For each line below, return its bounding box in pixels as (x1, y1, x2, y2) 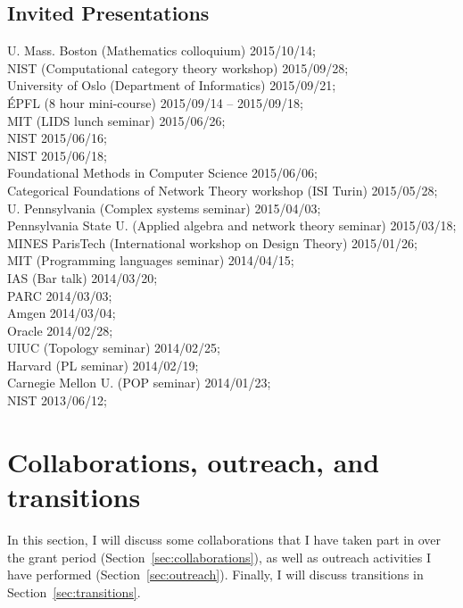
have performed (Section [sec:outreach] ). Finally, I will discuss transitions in (7, 565, 424, 584)
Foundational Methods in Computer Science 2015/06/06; (7, 163, 318, 182)
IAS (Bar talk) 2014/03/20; (7, 268, 158, 287)
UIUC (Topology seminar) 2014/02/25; (7, 338, 220, 357)
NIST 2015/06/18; (7, 146, 107, 164)
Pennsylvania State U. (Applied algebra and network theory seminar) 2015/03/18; (7, 216, 457, 235)
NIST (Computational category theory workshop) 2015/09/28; (7, 58, 349, 77)
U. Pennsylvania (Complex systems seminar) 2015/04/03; (7, 198, 321, 217)
